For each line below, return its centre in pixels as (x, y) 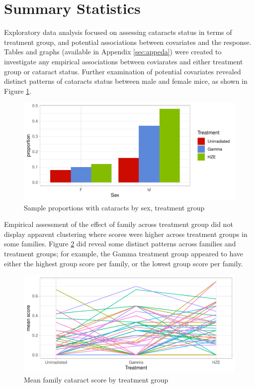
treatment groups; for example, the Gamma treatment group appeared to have (124, 253)
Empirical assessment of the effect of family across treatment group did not (119, 224)
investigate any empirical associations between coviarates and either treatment (124, 61)
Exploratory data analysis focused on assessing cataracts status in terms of (118, 32)
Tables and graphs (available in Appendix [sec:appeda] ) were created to (113, 52)
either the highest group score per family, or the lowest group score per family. (124, 263)
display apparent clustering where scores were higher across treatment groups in (126, 234)
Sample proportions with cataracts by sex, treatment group (114, 207)
